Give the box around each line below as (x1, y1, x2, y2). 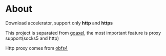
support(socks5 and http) (5, 35, 59, 41)
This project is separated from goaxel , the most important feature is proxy (5, 30, 161, 36)
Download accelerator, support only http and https (5, 20, 113, 26)
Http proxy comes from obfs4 (5, 45, 68, 51)
